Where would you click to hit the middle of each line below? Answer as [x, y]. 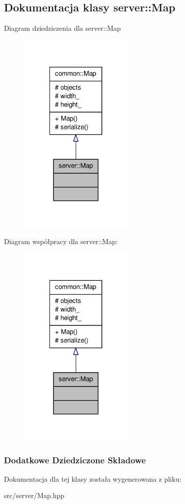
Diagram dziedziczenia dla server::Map [63, 28]
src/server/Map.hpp [34, 495]
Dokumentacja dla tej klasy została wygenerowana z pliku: [93, 478]
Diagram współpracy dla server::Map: [61, 241]
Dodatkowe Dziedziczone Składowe [75, 460]
